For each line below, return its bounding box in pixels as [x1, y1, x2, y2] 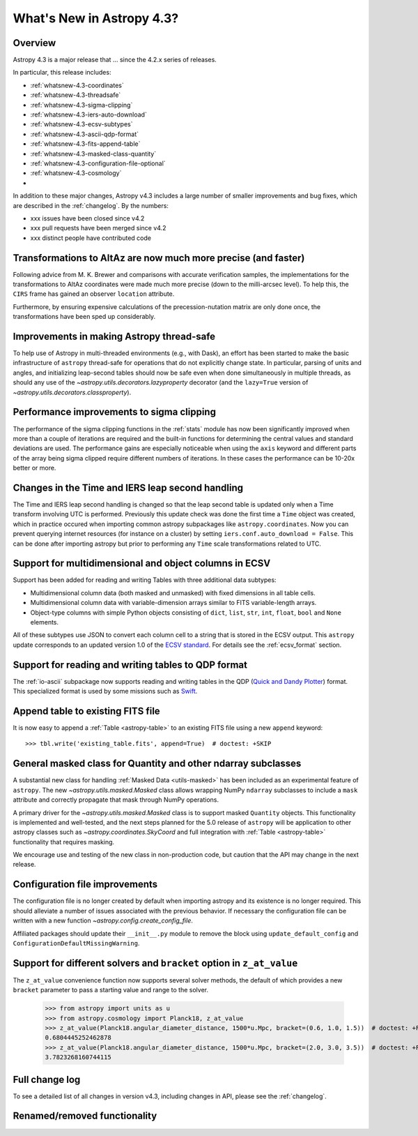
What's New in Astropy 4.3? [13, 10, 179, 26]
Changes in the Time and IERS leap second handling [13, 481, 244, 493]
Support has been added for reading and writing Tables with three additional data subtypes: [13, 576, 277, 584]
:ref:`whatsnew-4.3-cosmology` [30, 169, 122, 177]
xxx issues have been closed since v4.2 [30, 214, 145, 223]
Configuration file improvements [13, 879, 158, 890]
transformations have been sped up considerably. [13, 313, 156, 321]
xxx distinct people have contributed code [30, 234, 151, 242]
